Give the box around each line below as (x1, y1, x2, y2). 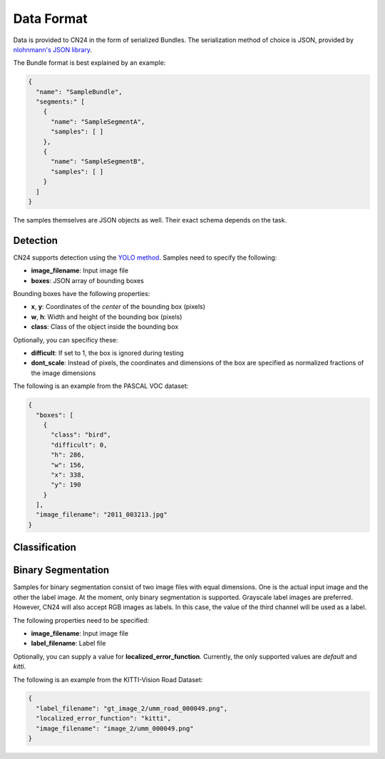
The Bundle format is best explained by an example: (13, 58, 166, 67)
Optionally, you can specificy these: (13, 335, 118, 344)
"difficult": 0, (51, 441, 108, 449)
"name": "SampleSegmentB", (51, 158, 145, 165)
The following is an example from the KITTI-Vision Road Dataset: (13, 675, 203, 684)
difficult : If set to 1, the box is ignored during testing (31, 349, 185, 357)
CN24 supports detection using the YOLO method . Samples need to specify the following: (13, 253, 277, 262)
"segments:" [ (36, 98, 86, 106)
